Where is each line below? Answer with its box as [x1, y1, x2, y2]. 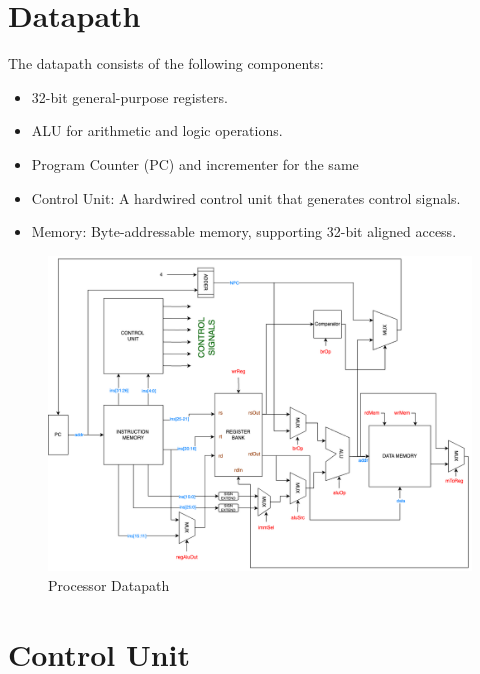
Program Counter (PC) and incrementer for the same [31, 153, 359, 174]
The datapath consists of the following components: [8, 53, 324, 74]
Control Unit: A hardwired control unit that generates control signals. [31, 187, 461, 208]
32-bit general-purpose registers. [31, 86, 228, 107]
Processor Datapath [48, 574, 170, 595]
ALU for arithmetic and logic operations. [31, 120, 283, 141]
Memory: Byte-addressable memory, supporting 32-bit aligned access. [31, 221, 457, 242]
